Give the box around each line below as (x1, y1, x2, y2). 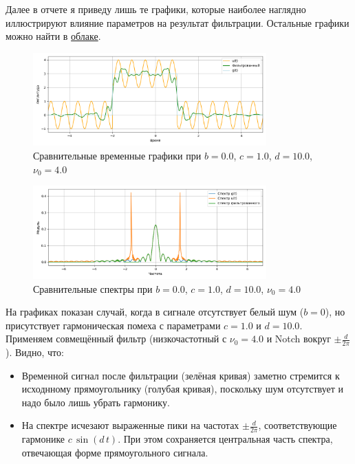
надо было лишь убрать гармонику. (21, 395, 170, 409)
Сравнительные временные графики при (33, 148, 202, 163)
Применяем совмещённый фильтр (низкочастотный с (6, 331, 227, 346)
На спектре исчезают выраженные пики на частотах (21, 418, 239, 432)
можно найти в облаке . (6, 29, 101, 43)
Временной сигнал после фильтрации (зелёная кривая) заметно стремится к (21, 368, 340, 382)
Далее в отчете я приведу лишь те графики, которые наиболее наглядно (6, 2, 306, 16)
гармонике (21, 432, 65, 446)
